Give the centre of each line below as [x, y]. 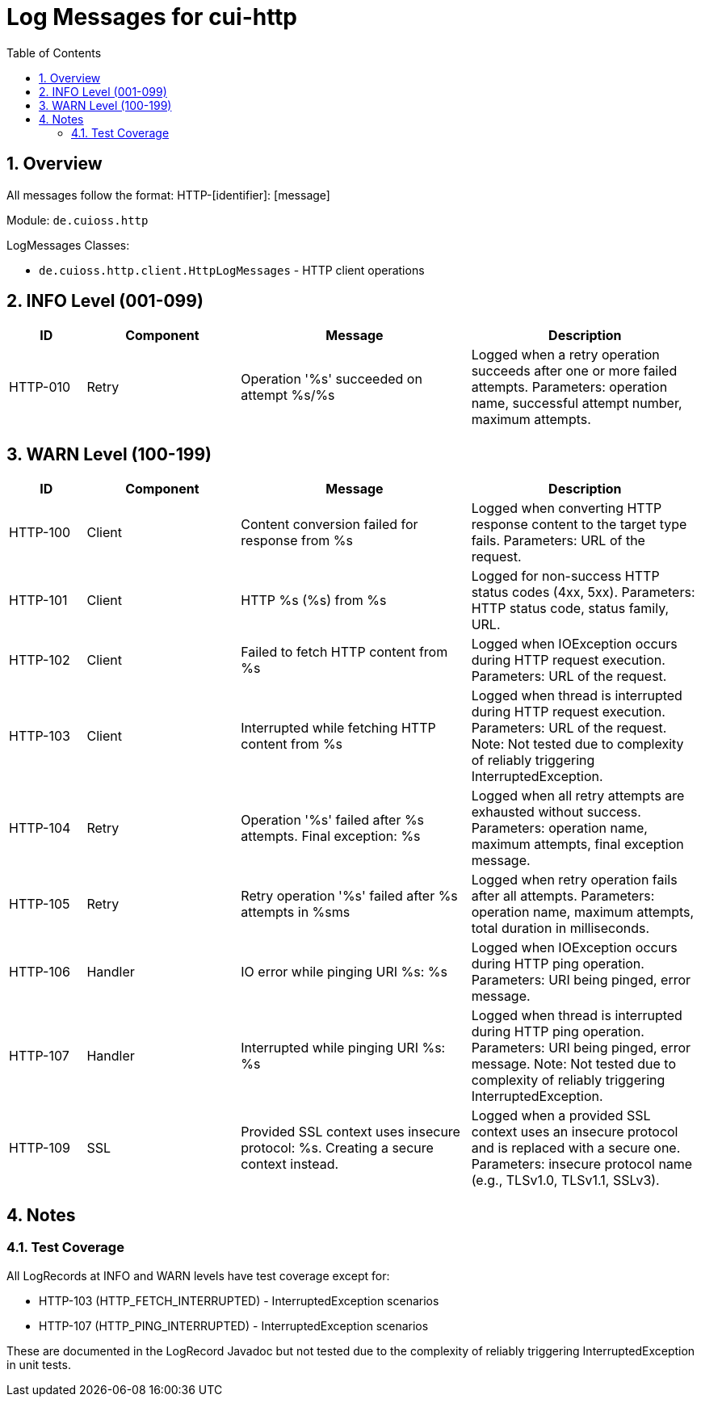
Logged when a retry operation [565, 355]
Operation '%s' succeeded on [332, 379]
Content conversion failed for [330, 525]
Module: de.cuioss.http [78, 220]
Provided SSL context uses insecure [350, 1132]
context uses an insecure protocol [575, 1132]
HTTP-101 [38, 601]
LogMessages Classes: [68, 245]
